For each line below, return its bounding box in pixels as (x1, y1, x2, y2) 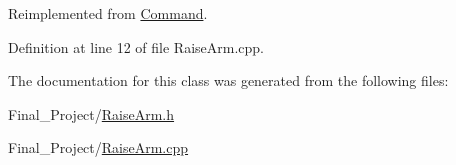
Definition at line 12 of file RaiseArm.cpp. (8, 36, 265, 57)
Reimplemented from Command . (8, 3, 208, 23)
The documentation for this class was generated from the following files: (8, 70, 449, 91)
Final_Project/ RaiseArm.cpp (8, 137, 189, 158)
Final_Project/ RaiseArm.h (8, 103, 175, 124)
